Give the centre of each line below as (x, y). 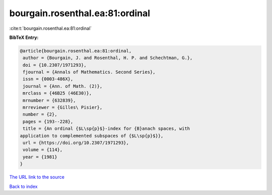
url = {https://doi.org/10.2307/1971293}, (76, 143)
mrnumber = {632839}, (49, 100)
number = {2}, (40, 114)
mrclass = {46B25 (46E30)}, (57, 93)
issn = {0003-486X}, (48, 79)
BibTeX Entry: (24, 37)
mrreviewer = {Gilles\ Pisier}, (63, 108)
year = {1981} (40, 157)
